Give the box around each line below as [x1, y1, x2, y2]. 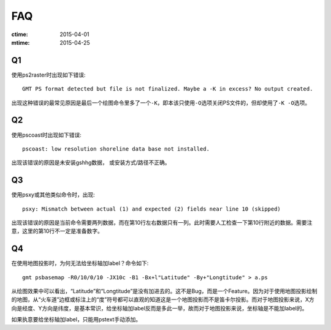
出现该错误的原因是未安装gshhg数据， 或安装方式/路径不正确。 [11, 159, 171, 167]
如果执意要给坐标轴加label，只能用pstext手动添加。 [11, 316, 142, 323]
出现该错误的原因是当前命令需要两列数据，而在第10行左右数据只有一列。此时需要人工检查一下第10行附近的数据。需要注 [11, 219, 313, 226]
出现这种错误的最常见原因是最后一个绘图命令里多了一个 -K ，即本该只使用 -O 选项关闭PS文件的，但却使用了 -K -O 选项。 [11, 99, 311, 107]
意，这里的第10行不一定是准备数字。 [11, 227, 104, 235]
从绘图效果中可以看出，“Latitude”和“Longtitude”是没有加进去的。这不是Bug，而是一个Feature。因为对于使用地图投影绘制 [11, 288, 318, 295]
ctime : [11, 31, 28, 38]
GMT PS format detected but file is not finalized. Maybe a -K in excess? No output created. [22, 86, 313, 92]
